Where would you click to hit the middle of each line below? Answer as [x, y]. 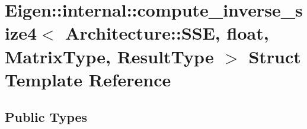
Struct [275, 56]
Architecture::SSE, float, [167, 33]
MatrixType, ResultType [109, 56]
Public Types [46, 117]
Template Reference [88, 79]
